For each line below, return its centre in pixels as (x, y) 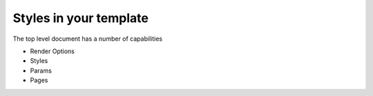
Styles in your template (80, 18)
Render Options (52, 51)
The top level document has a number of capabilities (87, 39)
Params (41, 70)
